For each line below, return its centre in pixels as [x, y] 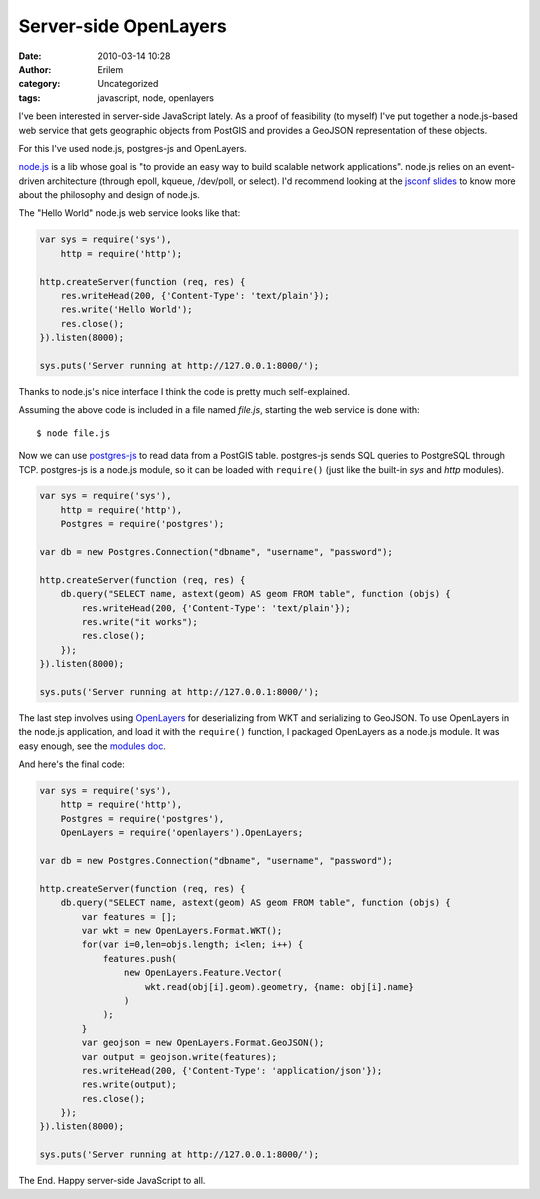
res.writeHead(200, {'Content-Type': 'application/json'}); [232, 1070]
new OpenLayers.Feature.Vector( [203, 973]
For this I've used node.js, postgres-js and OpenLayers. [132, 148]
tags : [29, 97]
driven [31, 181]
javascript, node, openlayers [156, 97]
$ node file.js [73, 433]
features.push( [139, 958]
